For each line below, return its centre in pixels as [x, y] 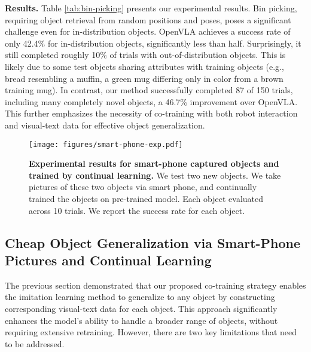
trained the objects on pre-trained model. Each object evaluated [146, 198]
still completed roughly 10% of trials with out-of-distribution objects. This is [145, 55]
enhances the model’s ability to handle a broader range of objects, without [141, 320]
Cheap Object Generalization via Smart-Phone [153, 242]
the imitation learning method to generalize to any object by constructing [140, 297]
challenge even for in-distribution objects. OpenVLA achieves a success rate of [148, 31]
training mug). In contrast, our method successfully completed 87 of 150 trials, [149, 90]
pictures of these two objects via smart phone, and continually [143, 187]
